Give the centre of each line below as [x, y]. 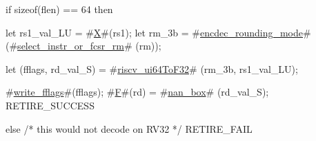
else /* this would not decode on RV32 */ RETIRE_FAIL [129, 128]
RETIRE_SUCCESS [50, 105]
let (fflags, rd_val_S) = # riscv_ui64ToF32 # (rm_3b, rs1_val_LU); [152, 68]
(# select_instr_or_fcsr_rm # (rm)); [83, 46]
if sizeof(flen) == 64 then [59, 9]
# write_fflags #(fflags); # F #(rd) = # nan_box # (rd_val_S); [137, 92]
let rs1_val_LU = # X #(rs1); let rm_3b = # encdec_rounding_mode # [158, 32]
